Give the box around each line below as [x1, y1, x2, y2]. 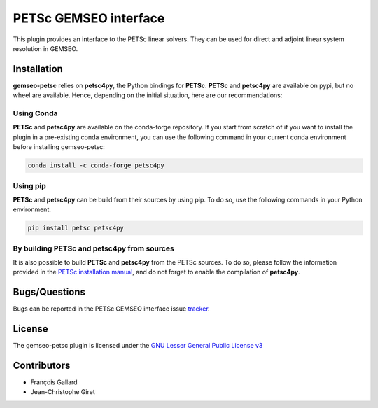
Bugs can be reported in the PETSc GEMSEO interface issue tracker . [13, 304, 210, 313]
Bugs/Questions [13, 286, 85, 298]
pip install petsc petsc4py [27, 224, 124, 232]
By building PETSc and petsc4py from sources [13, 244, 174, 253]
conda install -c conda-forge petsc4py [27, 162, 164, 169]
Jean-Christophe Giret [30, 388, 95, 396]
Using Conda [13, 108, 59, 118]
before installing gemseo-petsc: [13, 143, 105, 151]
